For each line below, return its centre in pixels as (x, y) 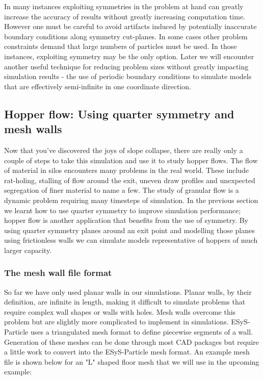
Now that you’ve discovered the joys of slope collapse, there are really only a (124, 150)
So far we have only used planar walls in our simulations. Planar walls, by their (128, 292)
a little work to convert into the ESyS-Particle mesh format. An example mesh (127, 352)
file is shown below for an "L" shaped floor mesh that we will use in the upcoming (132, 361)
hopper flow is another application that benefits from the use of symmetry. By (126, 220)
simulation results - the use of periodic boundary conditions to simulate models (128, 76)
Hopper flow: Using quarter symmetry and (119, 113)
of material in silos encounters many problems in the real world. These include (127, 170)
